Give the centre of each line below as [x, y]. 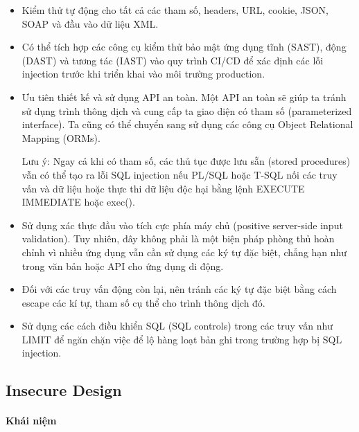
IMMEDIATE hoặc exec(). [78, 202]
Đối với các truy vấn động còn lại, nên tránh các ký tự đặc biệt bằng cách [179, 289]
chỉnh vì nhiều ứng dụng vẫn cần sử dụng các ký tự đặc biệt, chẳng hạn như [184, 252]
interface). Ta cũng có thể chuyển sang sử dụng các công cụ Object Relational [187, 124]
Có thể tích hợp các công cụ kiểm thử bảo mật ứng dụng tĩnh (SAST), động [184, 47]
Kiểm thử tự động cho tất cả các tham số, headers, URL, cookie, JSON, [175, 10]
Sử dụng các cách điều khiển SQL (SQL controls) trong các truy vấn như [177, 326]
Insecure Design [64, 390]
